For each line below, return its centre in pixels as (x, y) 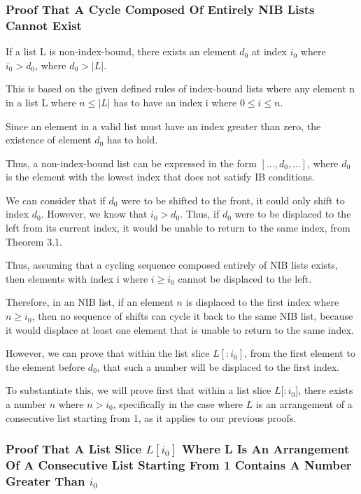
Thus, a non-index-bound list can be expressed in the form (131, 163)
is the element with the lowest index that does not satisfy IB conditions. (161, 177)
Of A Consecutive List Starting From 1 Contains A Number (179, 465)
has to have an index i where (175, 102)
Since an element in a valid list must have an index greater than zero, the (163, 126)
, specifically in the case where (178, 404)
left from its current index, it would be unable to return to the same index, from (178, 228)
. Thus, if (200, 214)
